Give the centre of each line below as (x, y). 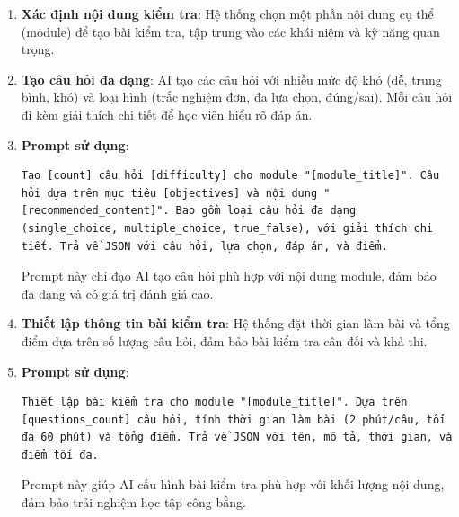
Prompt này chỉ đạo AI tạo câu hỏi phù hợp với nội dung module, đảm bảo (229, 276)
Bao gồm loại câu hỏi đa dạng (266, 211)
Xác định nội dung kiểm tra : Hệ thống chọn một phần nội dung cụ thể (227, 13)
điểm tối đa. (60, 455)
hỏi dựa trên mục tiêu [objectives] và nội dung (169, 193)
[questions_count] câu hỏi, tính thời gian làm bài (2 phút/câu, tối (234, 419)
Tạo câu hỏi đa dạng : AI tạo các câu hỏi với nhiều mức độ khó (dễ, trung (231, 79)
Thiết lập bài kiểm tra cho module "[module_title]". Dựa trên (214, 402)
